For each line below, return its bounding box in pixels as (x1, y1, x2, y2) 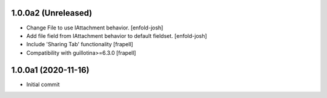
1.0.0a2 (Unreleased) (11, 8, 93, 18)
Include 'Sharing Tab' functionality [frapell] (26, 41, 133, 48)
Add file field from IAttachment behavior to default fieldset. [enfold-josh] (26, 32, 207, 39)
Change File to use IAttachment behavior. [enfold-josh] (26, 24, 163, 31)
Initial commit (26, 81, 60, 88)
